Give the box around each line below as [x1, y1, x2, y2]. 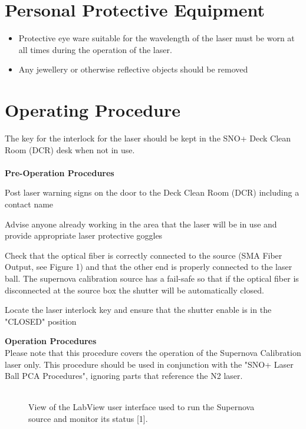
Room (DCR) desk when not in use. [5, 143, 135, 156]
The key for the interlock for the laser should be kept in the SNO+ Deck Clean [5, 132, 291, 144]
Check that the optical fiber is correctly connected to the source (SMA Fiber [5, 249, 282, 261]
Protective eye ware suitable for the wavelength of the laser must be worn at [18, 32, 295, 44]
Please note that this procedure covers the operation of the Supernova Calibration [5, 346, 301, 358]
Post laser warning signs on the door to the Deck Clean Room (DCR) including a [5, 186, 300, 199]
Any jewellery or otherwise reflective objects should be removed [18, 63, 248, 75]
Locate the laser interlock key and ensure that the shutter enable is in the [5, 303, 272, 316]
